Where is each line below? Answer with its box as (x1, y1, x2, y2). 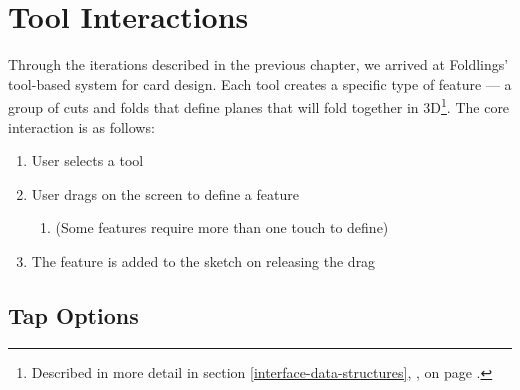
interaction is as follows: (8, 116, 155, 137)
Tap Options (8, 299, 139, 330)
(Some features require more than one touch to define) (55, 217, 389, 238)
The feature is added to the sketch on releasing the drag (31, 250, 376, 271)
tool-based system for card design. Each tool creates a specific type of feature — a (8, 73, 512, 94)
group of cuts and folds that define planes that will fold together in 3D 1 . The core (8, 94, 510, 117)
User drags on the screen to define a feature (31, 183, 299, 204)
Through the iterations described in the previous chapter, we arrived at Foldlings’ (8, 54, 509, 75)
